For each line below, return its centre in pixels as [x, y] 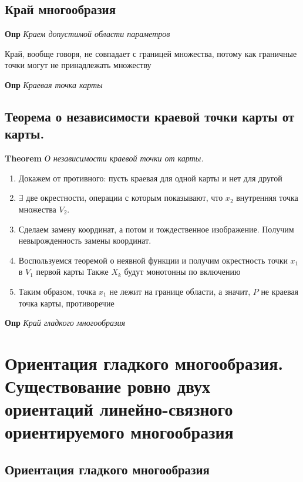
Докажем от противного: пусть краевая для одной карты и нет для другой [150, 178]
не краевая [280, 291]
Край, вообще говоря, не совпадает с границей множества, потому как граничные [151, 53]
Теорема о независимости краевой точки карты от [150, 116]
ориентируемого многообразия [119, 432]
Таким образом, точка [57, 291]
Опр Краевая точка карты [54, 84]
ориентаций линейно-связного [119, 409]
